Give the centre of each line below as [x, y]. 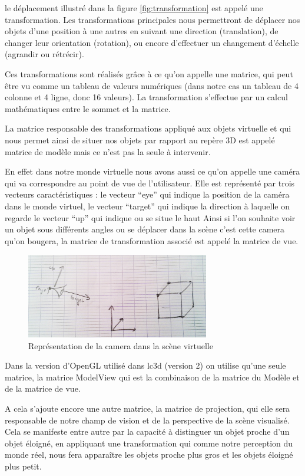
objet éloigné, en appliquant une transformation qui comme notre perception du [149, 443]
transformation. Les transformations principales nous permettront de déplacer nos [152, 19]
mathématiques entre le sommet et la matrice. [88, 108]
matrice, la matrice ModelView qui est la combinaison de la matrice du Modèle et [152, 377]
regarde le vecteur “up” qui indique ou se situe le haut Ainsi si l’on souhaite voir [150, 217]
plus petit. [23, 466]
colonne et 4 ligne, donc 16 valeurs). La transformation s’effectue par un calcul [146, 97]
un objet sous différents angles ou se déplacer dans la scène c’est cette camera [145, 229]
